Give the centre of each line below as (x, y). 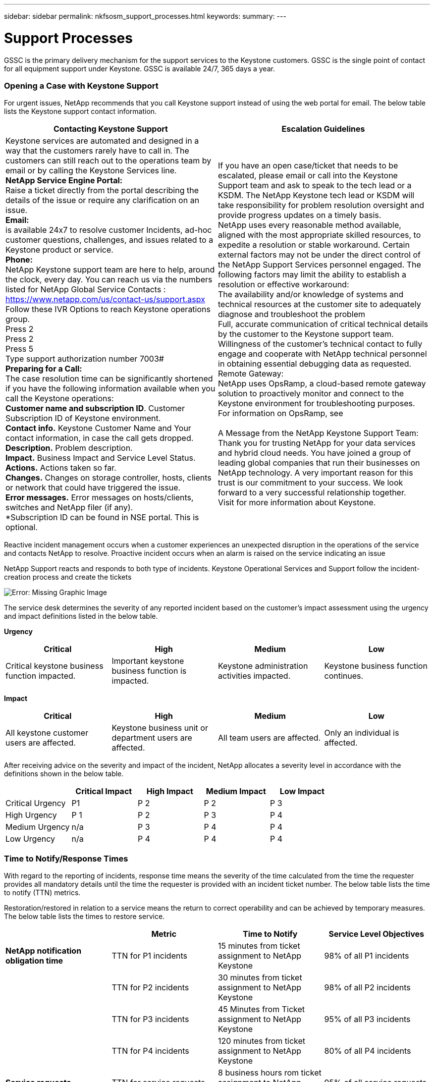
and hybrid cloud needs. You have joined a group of (315, 453)
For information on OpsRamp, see (281, 413)
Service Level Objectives (376, 934)
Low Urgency (30, 839)
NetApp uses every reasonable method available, (310, 225)
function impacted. (41, 676)
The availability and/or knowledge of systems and (311, 295)
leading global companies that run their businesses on (319, 463)
